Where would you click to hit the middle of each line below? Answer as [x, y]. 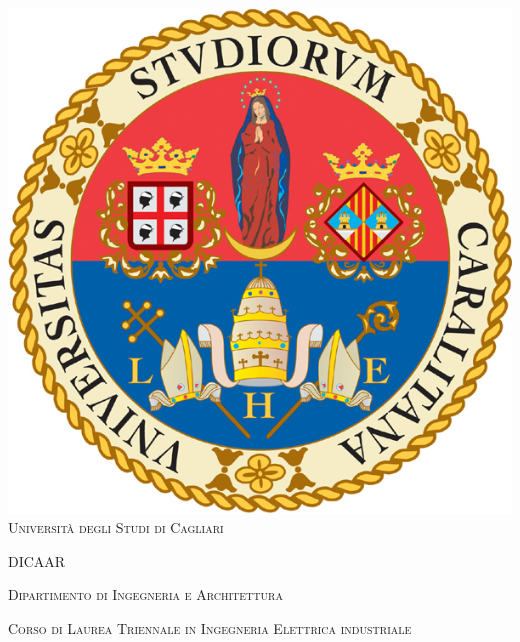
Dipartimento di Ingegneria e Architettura [145, 594]
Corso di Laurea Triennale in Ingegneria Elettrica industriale [210, 628]
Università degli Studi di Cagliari [116, 527]
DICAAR [37, 560]
